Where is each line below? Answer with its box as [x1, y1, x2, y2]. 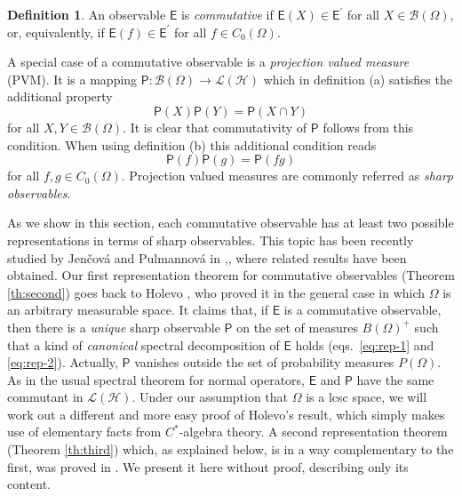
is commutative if [180, 5, 274, 23]
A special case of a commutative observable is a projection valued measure [7, 52, 410, 71]
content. [7, 475, 51, 493]
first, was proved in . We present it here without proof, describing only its [7, 457, 409, 476]
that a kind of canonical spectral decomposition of [7, 335, 280, 354]
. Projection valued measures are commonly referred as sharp [121, 166, 454, 185]
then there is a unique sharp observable [7, 317, 220, 336]
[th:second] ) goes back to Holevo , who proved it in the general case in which [7, 283, 426, 301]
